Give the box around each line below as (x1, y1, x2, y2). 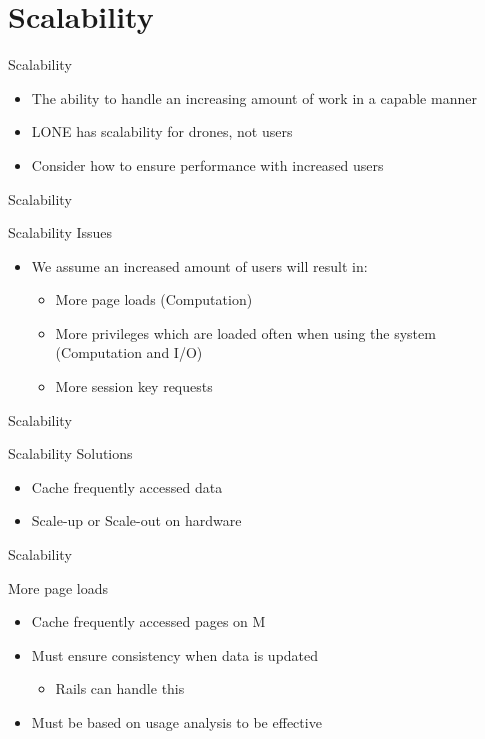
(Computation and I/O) (55, 342, 203, 363)
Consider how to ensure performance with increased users (31, 154, 384, 175)
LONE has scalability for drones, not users (31, 121, 293, 142)
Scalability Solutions (8, 443, 133, 464)
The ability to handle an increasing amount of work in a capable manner (31, 87, 477, 108)
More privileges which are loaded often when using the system (55, 322, 436, 343)
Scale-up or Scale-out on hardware (31, 510, 242, 531)
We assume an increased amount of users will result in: (31, 255, 368, 276)
